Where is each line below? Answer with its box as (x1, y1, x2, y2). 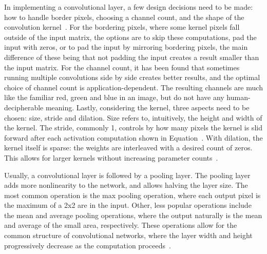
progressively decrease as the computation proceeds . (4, 240, 171, 250)
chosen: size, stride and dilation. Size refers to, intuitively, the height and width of (4, 112, 262, 123)
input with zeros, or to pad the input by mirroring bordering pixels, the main (4, 42, 248, 52)
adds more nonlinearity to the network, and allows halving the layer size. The (4, 180, 248, 190)
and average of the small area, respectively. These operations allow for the (4, 220, 237, 230)
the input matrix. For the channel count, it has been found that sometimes (4, 62, 240, 72)
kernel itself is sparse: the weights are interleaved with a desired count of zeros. (4, 142, 253, 153)
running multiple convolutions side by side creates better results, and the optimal (4, 72, 260, 83)
